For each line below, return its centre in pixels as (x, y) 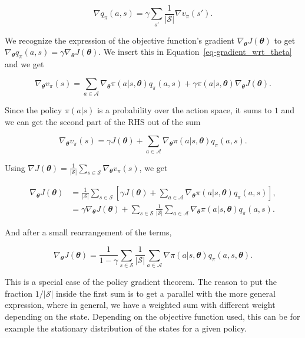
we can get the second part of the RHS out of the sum (103, 121)
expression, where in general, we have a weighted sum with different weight (140, 305)
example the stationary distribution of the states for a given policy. (126, 328)
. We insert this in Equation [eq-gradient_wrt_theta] (195, 52)
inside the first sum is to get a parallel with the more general (165, 293)
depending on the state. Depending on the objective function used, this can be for (152, 316)
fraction (19, 293)
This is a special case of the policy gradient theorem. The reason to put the (141, 282)
